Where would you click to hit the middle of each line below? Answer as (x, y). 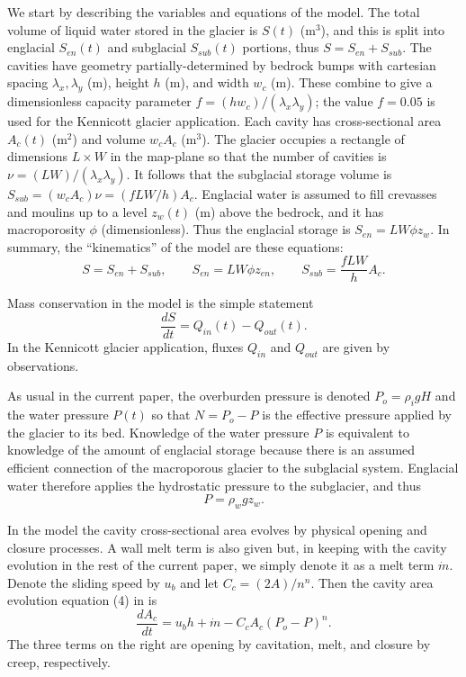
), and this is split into (383, 29)
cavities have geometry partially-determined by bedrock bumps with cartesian (222, 64)
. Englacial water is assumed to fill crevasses (315, 193)
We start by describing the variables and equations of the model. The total (214, 12)
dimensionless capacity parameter (99, 101)
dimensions (38, 156)
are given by (356, 347)
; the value (344, 101)
